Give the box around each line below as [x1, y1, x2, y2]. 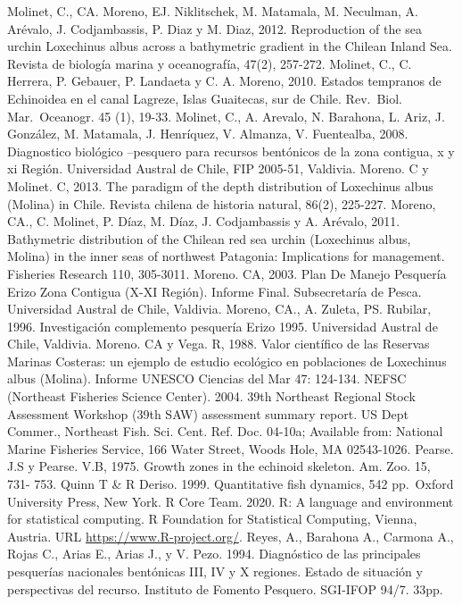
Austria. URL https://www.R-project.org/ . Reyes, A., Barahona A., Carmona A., [7, 526, 454, 545]
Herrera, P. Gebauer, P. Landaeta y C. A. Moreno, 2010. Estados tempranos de [7, 71, 441, 90]
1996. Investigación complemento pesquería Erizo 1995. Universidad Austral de [7, 316, 438, 335]
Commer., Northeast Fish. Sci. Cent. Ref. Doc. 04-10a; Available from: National [7, 422, 443, 441]
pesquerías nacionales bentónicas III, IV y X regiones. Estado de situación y [7, 562, 423, 580]
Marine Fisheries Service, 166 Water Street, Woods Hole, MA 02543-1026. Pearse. [7, 439, 454, 458]
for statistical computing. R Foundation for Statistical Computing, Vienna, [7, 509, 417, 528]
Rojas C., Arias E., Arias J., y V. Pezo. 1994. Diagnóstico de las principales [7, 544, 421, 563]
